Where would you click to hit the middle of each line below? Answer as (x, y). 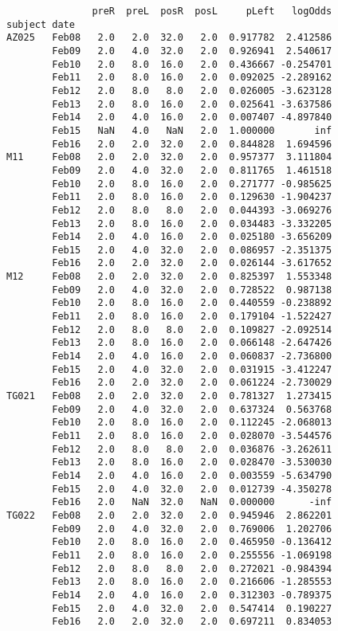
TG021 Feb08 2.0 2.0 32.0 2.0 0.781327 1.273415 (169, 396)
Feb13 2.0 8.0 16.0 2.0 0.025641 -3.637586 (192, 104)
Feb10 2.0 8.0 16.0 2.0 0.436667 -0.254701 (192, 64)
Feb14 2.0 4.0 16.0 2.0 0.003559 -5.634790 (192, 475)
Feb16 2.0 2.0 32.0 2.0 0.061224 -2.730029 (192, 383)
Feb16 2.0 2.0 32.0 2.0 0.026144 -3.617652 (192, 263)
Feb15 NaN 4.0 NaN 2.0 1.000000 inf (192, 130)
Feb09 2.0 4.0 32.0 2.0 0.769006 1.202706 (192, 529)
